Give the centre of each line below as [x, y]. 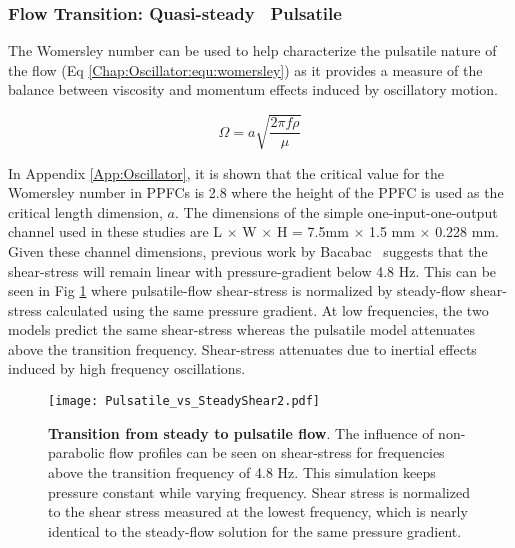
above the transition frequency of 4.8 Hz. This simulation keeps [242, 471]
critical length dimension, [85, 211]
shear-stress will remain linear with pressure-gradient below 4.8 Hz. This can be [252, 270]
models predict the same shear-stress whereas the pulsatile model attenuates [242, 329]
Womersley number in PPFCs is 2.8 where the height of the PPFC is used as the [256, 192]
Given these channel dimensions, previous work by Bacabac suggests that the [248, 250]
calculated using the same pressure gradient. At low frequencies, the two [267, 309]
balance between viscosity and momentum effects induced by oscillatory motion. [253, 89]
